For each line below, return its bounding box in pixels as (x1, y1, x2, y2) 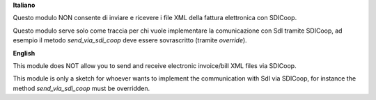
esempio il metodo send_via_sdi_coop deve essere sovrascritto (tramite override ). (13, 36, 247, 44)
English (13, 49, 36, 57)
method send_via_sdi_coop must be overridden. (13, 84, 150, 92)
